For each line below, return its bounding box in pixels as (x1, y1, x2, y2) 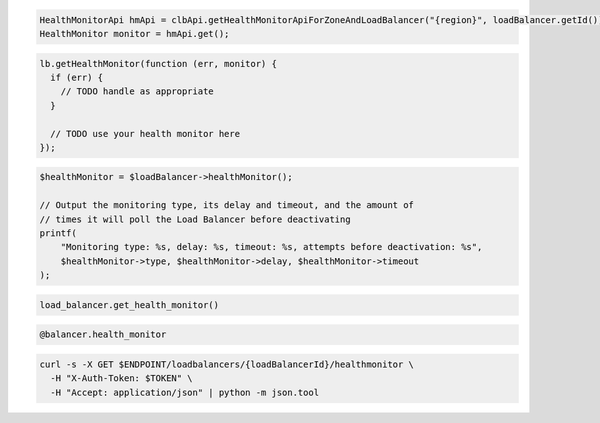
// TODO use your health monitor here (50, 128, 240, 139)
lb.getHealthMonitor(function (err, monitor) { (39, 58, 277, 69)
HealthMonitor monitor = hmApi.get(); (39, 28, 230, 39)
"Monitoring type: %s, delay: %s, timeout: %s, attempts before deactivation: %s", (60, 241, 483, 253)
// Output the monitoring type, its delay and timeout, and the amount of (39, 200, 415, 211)
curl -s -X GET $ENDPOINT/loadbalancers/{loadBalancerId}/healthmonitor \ (39, 358, 415, 370)
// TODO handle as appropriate (60, 86, 214, 97)
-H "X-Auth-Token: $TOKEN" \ (50, 373, 194, 384)
